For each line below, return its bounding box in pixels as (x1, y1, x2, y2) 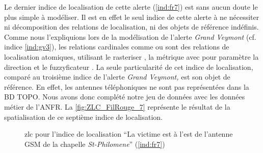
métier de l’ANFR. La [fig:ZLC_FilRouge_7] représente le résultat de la (4, 101, 230, 112)
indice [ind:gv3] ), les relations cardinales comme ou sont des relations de (4, 41, 229, 52)
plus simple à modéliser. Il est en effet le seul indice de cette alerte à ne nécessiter (4, 11, 259, 22)
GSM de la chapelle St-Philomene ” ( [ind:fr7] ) (24, 138, 165, 149)
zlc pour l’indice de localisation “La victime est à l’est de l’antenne (24, 129, 233, 139)
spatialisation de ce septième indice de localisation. (4, 111, 163, 122)
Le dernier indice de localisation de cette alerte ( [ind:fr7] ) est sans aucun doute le (4, 2, 258, 12)
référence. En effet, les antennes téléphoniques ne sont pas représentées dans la (4, 81, 249, 92)
